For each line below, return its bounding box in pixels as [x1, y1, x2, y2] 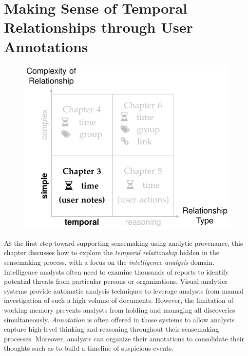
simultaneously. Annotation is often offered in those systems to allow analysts [4, 314, 235, 324]
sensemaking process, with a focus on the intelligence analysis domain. [4, 257, 215, 267]
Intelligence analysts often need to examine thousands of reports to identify [4, 266, 229, 277]
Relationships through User [4, 17, 193, 37]
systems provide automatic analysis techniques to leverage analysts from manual [4, 285, 244, 296]
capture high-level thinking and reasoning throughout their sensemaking [4, 324, 219, 334]
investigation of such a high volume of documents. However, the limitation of [4, 295, 233, 305]
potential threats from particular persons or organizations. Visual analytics [4, 276, 228, 286]
